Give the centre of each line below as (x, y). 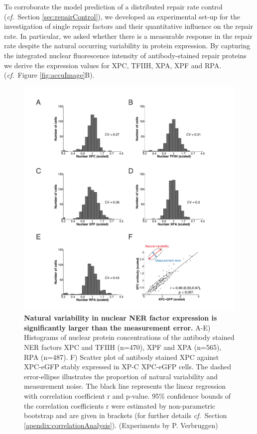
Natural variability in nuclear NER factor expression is (121, 318)
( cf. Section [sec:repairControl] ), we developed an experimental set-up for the (122, 16)
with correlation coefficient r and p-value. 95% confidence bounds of (128, 396)
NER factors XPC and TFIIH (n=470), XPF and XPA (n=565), (123, 347)
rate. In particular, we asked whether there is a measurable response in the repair (128, 36)
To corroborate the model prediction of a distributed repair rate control (113, 6)
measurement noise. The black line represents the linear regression (125, 386)
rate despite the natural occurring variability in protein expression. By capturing (127, 46)
